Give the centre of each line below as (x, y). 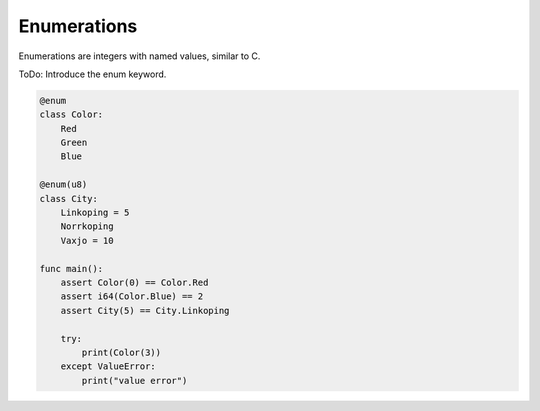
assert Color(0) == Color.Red (134, 282)
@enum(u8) (63, 184)
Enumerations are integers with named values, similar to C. (139, 56)
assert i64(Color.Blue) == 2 (132, 296)
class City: (69, 198)
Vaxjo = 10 (87, 240)
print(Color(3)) (121, 352)
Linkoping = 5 (95, 213)
